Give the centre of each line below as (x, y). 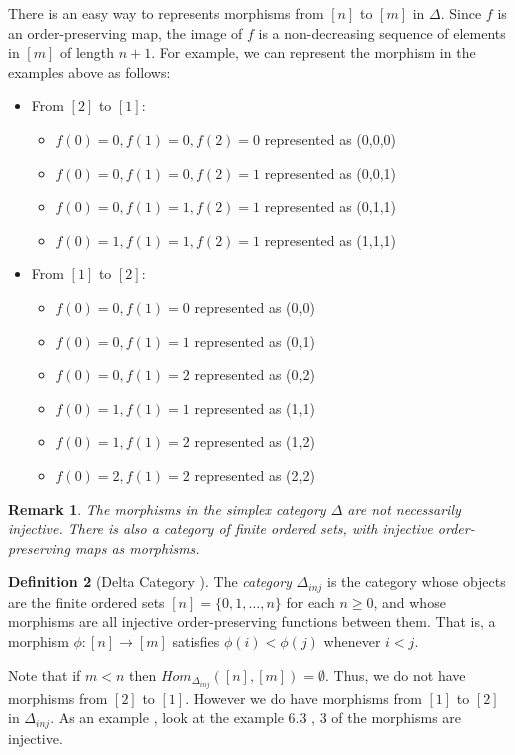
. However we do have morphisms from (303, 697)
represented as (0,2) (254, 374)
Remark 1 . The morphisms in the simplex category (167, 508)
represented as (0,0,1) (330, 172)
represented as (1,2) (254, 441)
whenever (352, 640)
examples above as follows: (89, 71)
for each (310, 601)
